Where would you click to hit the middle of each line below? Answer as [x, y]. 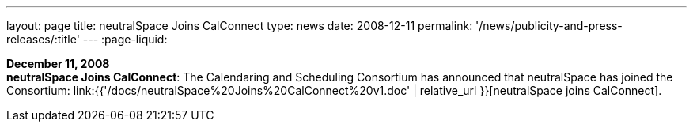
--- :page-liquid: [125, 39]
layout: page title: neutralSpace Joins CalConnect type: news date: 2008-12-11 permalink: [240, 26]
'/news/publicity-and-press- [549, 26]
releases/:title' [43, 39]
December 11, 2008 [58, 64]
